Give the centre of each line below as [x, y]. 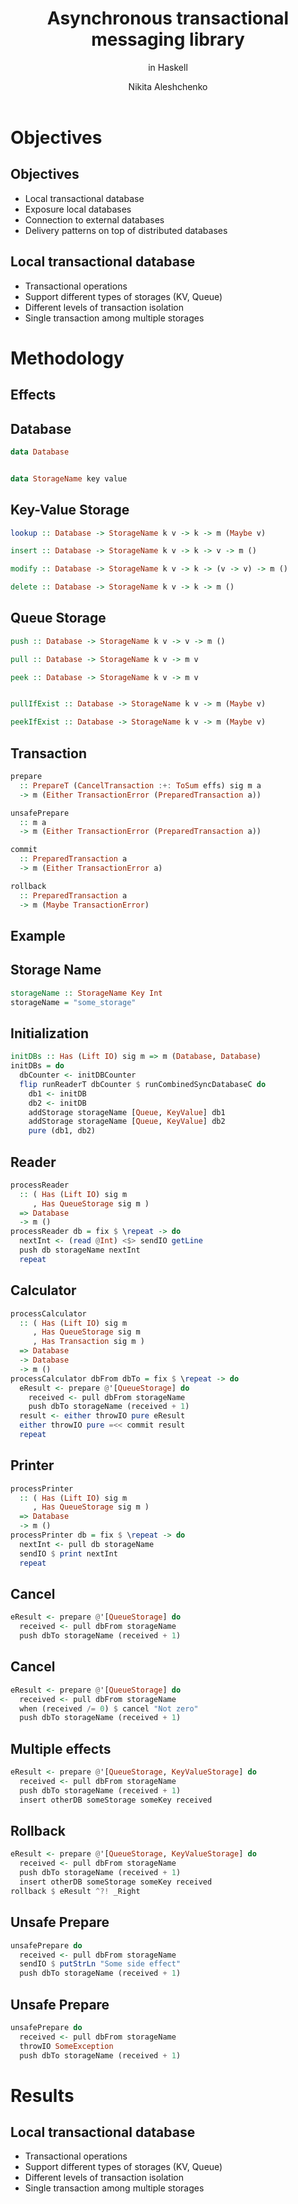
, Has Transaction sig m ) [88, 1342]
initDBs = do [37, 1066]
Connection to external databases [94, 219]
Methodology [67, 358]
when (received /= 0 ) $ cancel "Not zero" [109, 1708]
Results [42, 2095]
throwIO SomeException [66, 2046]
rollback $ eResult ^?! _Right [75, 1891]
